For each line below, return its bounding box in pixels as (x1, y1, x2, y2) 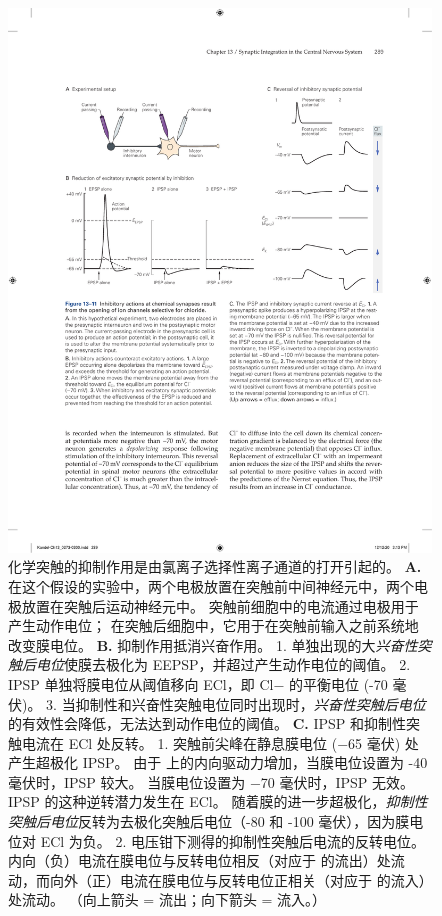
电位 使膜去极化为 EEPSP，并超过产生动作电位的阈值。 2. (35, 654, 411, 675)
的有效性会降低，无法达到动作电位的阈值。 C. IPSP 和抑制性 (8, 713, 407, 734)
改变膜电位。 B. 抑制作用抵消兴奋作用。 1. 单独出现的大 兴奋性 (8, 634, 418, 655)
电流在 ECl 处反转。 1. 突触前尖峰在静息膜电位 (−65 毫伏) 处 (21, 732, 419, 753)
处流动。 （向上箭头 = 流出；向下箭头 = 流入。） (8, 889, 327, 910)
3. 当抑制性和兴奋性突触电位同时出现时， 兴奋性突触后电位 (46, 693, 426, 714)
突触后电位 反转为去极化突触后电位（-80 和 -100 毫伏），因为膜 (8, 811, 410, 832)
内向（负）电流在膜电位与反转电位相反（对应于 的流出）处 (8, 850, 391, 871)
